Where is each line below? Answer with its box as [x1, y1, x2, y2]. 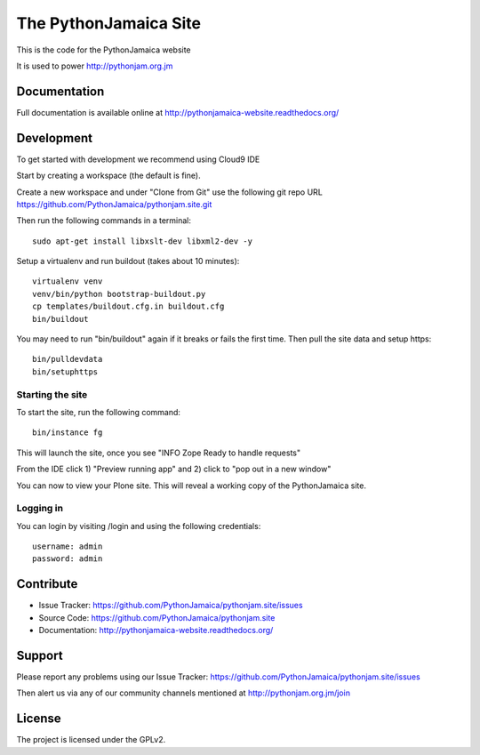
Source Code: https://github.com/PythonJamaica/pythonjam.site [38, 612, 276, 622]
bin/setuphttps [32, 366, 99, 377]
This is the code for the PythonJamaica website [16, 44, 191, 55]
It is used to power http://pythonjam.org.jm [16, 60, 173, 71]
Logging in [16, 502, 64, 515]
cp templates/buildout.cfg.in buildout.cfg [32, 301, 225, 311]
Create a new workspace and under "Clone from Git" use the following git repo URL [16, 187, 324, 197]
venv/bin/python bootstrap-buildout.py [32, 289, 206, 299]
